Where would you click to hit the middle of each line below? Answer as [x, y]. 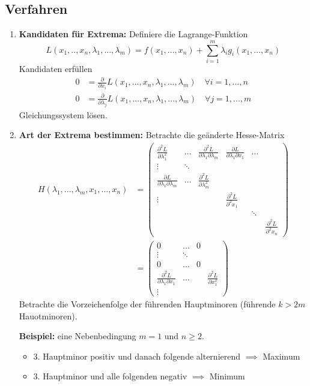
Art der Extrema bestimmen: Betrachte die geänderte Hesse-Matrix [152, 135]
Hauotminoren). [48, 315]
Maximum [281, 356]
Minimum [227, 376]
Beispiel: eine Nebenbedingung [77, 336]
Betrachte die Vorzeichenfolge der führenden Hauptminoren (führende [147, 304]
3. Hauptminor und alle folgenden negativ [110, 376]
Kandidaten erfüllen [56, 68]
